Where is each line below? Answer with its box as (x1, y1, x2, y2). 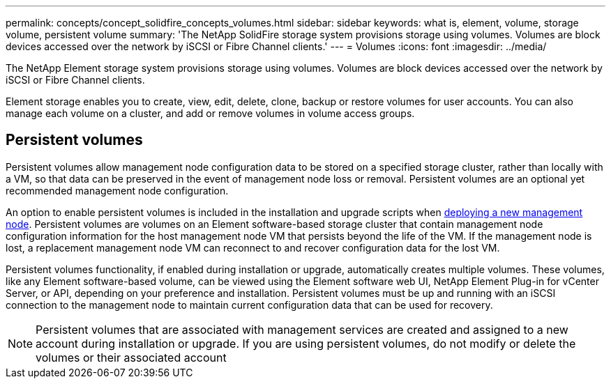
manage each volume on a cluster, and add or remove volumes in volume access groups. (6, 107, 415, 119)
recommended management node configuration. (6, 184, 229, 197)
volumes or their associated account (36, 350, 227, 364)
